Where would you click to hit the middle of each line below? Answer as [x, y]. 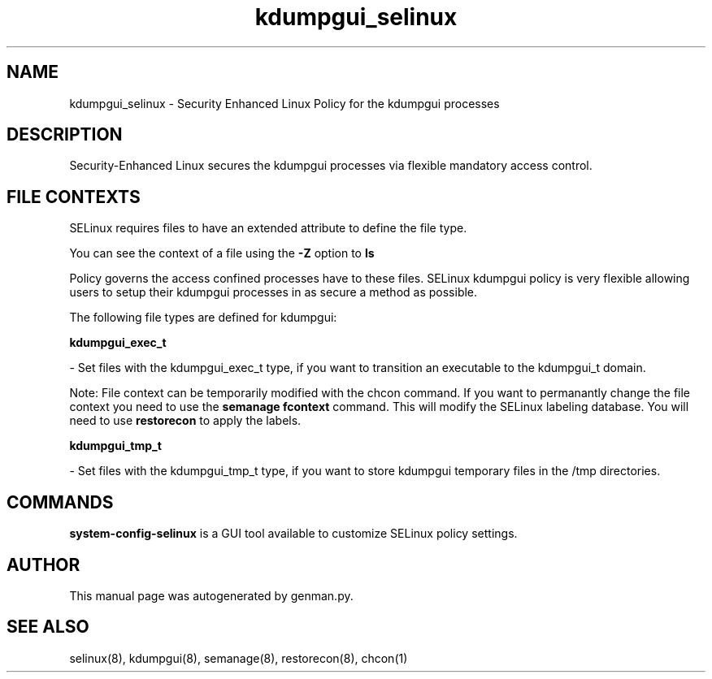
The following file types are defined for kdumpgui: [203, 318]
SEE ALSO [48, 627]
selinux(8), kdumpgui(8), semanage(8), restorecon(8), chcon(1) [239, 658]
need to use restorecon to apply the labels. [185, 421]
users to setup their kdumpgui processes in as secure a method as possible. [274, 292]
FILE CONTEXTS [74, 197]
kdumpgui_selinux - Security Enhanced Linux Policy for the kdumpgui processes [284, 103]
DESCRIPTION [65, 135]
